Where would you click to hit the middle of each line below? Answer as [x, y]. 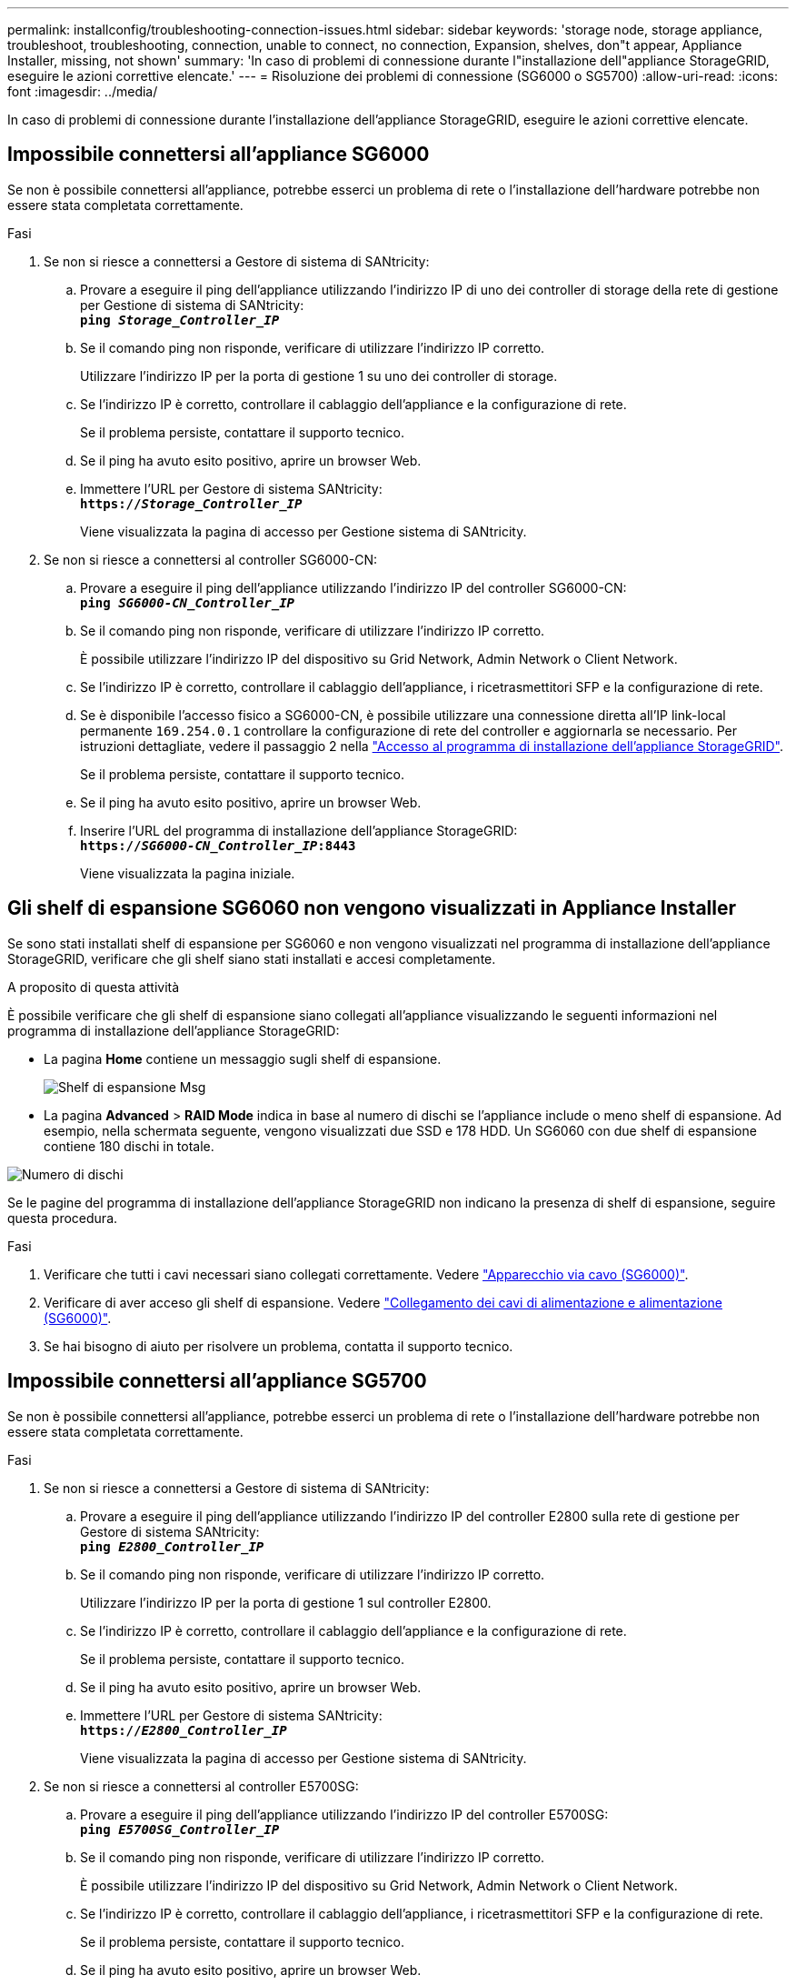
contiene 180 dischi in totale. [129, 1146]
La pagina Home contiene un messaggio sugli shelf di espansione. [243, 1058]
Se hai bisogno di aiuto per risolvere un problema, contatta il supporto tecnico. [279, 1346]
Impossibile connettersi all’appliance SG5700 [217, 1381]
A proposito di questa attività [94, 987]
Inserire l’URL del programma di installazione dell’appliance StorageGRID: [299, 830]
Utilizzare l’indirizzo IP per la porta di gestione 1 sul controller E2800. [286, 1602]
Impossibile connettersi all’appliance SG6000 [219, 155]
